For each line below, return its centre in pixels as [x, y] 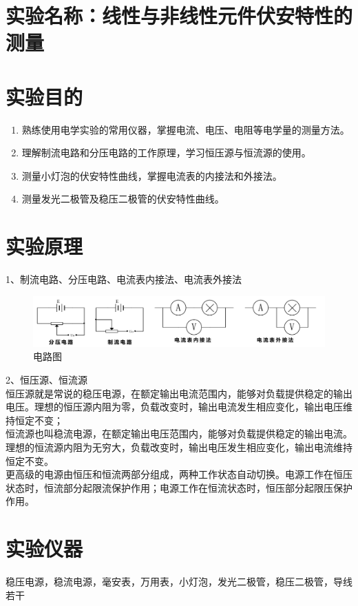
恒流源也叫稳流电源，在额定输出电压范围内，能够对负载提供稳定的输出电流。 [179, 433]
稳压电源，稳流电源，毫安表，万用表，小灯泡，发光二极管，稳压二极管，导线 [179, 582]
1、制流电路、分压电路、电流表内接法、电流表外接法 [124, 279]
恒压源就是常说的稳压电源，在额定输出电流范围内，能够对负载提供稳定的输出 [179, 393]
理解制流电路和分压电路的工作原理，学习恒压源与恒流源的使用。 [166, 153]
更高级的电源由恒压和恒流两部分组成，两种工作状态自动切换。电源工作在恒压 [179, 474]
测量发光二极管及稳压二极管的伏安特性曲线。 [123, 199]
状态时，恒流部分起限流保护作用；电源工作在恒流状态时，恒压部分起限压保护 [179, 487]
